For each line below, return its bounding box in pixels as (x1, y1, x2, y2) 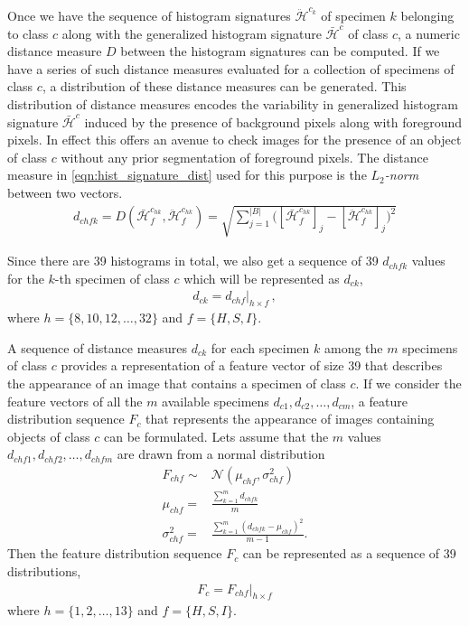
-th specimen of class (54, 268, 170, 287)
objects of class (7, 426, 90, 445)
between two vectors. (7, 182, 123, 201)
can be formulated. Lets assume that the (103, 426, 329, 445)
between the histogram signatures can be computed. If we (120, 42, 440, 61)
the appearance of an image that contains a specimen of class (7, 373, 346, 392)
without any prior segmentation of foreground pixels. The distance (61, 147, 428, 166)
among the (324, 338, 383, 357)
